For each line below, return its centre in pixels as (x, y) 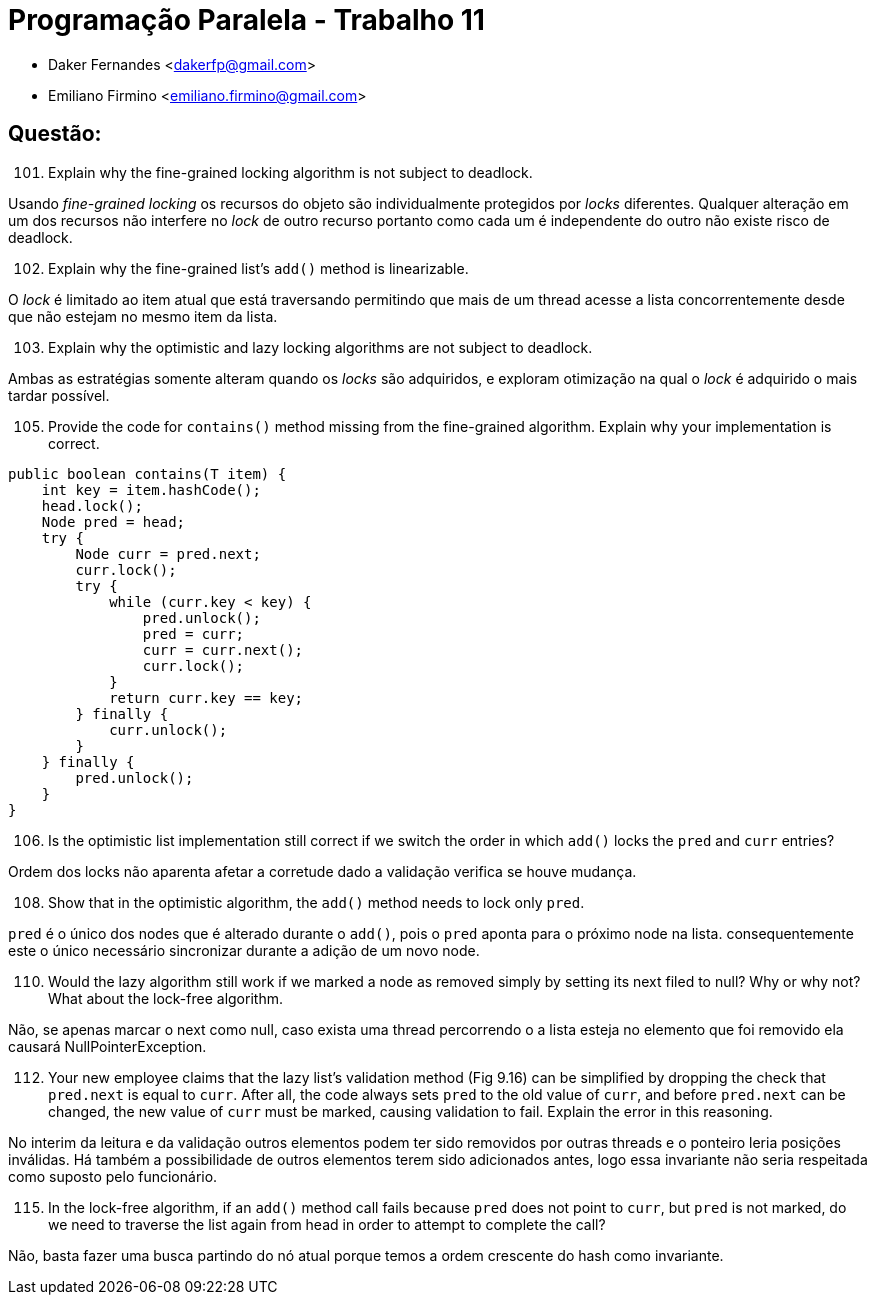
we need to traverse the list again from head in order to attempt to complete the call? (327, 1224)
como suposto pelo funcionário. (113, 1176)
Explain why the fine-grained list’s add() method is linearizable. (258, 268)
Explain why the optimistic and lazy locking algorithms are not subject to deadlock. (320, 347)
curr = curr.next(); (223, 649)
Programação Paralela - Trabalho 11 (246, 20)
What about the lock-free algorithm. (165, 998)
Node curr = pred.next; (168, 553)
